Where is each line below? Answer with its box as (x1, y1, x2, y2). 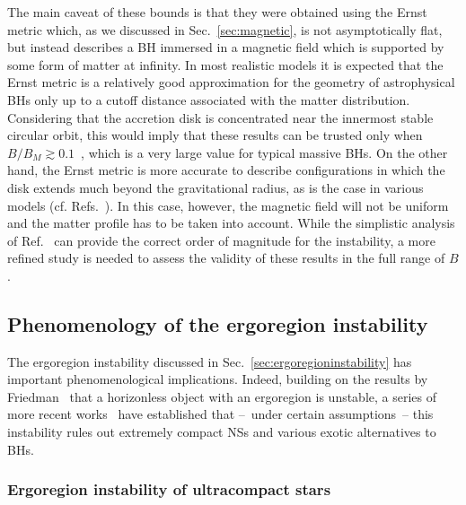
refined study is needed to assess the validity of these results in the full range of (7, 248, 445, 267)
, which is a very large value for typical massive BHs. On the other (81, 143, 448, 161)
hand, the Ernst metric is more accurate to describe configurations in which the (7, 161, 445, 179)
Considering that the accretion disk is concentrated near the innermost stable (7, 108, 434, 126)
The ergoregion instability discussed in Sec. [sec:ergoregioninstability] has (7, 352, 412, 370)
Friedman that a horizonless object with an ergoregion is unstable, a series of (7, 387, 437, 405)
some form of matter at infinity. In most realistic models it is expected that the (7, 55, 444, 74)
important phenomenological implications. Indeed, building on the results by (7, 370, 428, 388)
